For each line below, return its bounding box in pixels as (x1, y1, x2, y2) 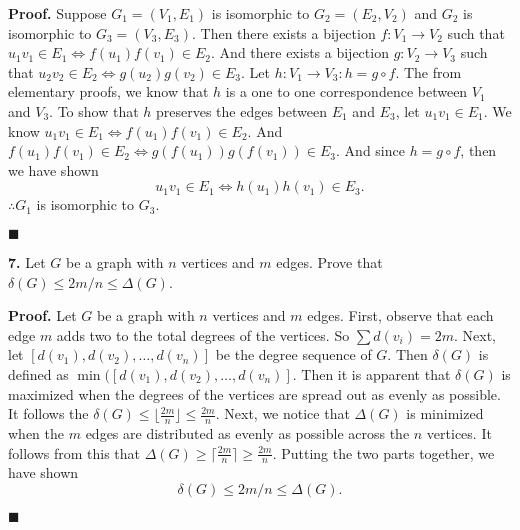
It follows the (8, 403, 89, 424)
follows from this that (8, 442, 141, 463)
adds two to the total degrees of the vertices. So (56, 324, 350, 345)
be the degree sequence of (215, 344, 372, 365)
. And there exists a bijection (211, 42, 389, 63)
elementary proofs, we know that (8, 81, 209, 102)
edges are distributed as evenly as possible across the (85, 422, 410, 443)
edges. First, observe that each (307, 305, 494, 326)
